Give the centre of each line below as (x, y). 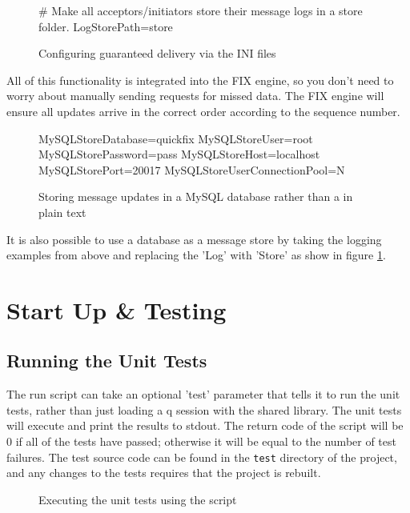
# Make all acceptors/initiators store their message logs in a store (201, 10)
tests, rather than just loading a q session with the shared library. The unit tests (204, 409)
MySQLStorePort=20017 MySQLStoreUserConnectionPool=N (192, 169)
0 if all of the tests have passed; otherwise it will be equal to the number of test (201, 441)
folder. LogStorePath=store (106, 26)
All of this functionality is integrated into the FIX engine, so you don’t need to (200, 80)
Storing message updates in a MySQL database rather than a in (196, 196)
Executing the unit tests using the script (138, 499)
